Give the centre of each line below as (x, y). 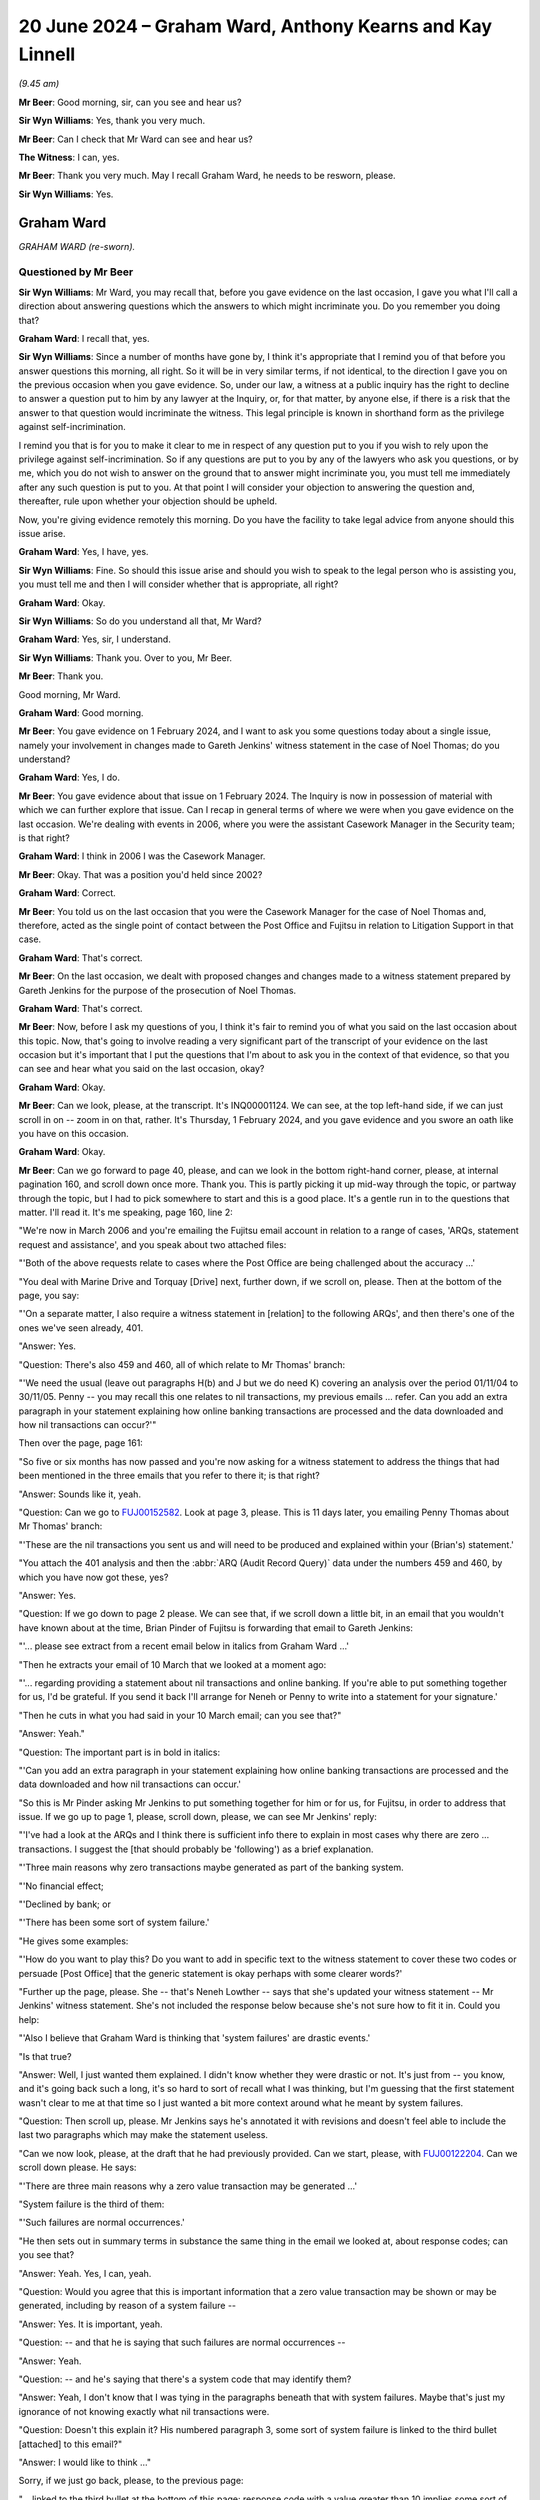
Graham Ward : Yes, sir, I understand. (95, 639)
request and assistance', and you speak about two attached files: (152, 1244)
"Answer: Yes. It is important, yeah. (91, 2324)
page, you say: (49, 1295)
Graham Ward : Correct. (67, 893)
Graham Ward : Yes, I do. (69, 777)
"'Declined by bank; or (65, 1904)
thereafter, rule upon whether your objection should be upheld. (148, 501)
